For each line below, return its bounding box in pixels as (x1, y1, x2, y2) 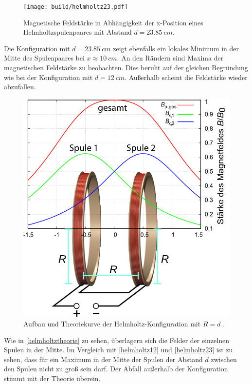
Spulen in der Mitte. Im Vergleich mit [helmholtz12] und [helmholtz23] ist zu (4, 344, 233, 355)
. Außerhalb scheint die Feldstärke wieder (125, 72, 248, 82)
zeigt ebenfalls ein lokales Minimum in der (113, 43, 239, 53)
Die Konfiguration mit (4, 43, 70, 53)
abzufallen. (4, 81, 36, 92)
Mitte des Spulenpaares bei (4, 53, 85, 63)
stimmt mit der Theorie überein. (4, 373, 101, 383)
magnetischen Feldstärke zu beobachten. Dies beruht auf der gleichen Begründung (4, 62, 248, 73)
